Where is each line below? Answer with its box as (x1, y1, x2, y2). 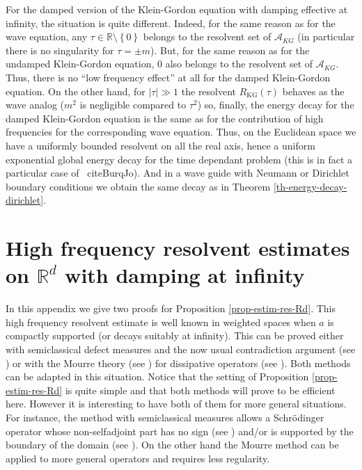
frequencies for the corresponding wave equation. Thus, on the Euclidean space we (6, 124, 356, 139)
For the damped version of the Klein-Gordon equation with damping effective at (6, 2, 348, 16)
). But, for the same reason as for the (150, 42, 310, 57)
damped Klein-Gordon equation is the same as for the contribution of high (6, 111, 324, 125)
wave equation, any (6, 29, 88, 44)
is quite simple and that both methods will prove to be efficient (65, 382, 336, 397)
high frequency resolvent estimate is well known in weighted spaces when (6, 314, 316, 329)
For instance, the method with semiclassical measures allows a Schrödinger (6, 410, 324, 424)
